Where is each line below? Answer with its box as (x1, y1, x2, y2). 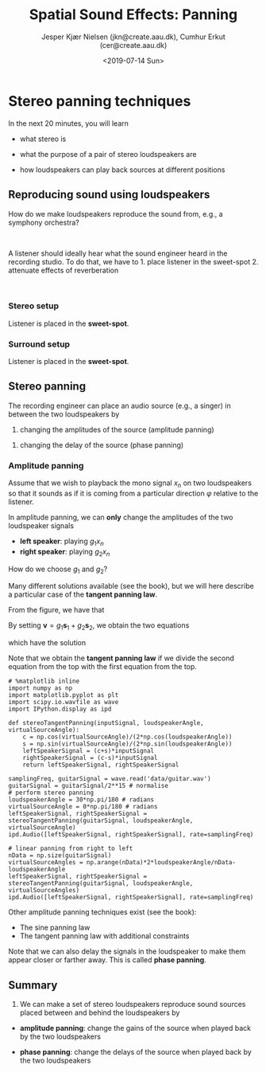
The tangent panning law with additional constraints (19, 931, 190, 941)
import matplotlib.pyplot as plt (8, 691, 119, 699)
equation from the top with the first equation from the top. (8, 662, 197, 672)
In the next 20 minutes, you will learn (8, 118, 129, 128)
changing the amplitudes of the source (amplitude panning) (19, 425, 214, 434)
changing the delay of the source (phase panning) (19, 440, 184, 449)
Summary (8, 978, 58, 992)
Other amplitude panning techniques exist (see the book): (8, 907, 197, 917)
